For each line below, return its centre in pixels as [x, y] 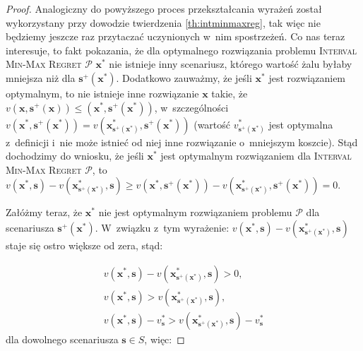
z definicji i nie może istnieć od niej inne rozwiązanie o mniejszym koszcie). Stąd [182, 142]
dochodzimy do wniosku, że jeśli [75, 156]
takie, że [230, 93]
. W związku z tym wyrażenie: [162, 227]
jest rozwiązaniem [307, 77]
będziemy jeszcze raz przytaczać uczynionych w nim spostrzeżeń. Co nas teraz [175, 36]
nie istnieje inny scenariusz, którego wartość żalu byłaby [231, 64]
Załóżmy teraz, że [44, 212]
